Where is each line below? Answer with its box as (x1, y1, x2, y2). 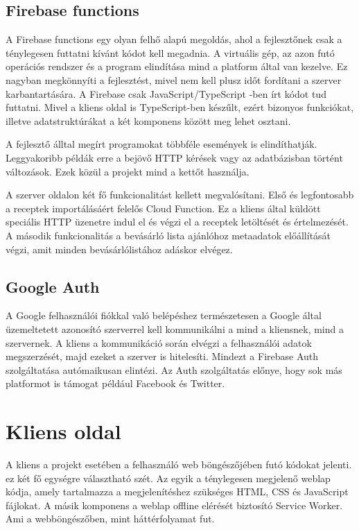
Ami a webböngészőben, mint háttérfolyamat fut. (6, 511, 215, 526)
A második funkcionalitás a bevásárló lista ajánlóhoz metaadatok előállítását (6, 228, 331, 242)
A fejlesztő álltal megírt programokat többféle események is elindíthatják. (6, 137, 317, 151)
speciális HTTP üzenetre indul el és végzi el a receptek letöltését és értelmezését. (6, 214, 349, 229)
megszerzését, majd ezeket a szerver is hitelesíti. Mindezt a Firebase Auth (6, 349, 319, 364)
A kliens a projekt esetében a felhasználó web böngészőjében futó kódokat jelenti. (6, 457, 352, 471)
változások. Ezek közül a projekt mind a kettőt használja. (6, 164, 249, 178)
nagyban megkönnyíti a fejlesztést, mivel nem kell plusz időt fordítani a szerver (6, 72, 342, 87)
